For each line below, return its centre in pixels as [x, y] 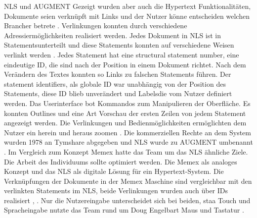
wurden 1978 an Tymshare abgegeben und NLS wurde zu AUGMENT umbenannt [128, 142]
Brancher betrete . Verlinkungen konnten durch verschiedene [96, 26]
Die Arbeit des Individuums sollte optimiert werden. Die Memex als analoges [121, 161]
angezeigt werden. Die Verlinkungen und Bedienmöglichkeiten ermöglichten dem [125, 123]
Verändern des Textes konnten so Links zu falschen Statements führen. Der [118, 74]
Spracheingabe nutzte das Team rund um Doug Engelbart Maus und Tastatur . [124, 210]
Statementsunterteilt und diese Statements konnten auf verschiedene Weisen [119, 45]
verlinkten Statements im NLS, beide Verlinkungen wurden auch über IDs [116, 191]
